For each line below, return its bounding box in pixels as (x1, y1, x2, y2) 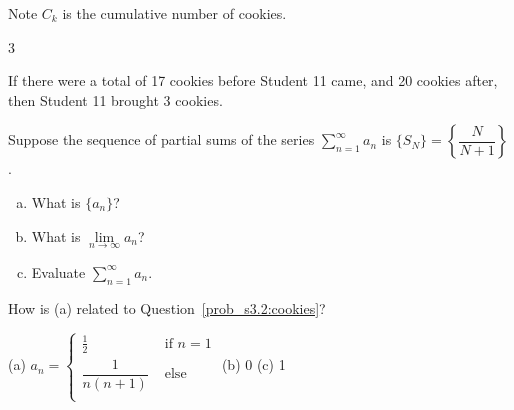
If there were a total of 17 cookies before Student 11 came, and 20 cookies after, (8, 70, 498, 91)
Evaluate (31, 261, 86, 282)
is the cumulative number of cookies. (62, 3, 287, 23)
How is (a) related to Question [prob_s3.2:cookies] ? (8, 297, 326, 318)
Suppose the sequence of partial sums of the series (8, 129, 315, 150)
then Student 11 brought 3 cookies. (8, 89, 223, 110)
